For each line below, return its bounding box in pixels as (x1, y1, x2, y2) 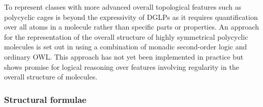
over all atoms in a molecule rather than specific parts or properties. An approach (4, 21, 259, 32)
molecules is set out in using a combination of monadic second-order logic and (4, 41, 247, 52)
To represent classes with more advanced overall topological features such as (4, 2, 242, 12)
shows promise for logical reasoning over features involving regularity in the (4, 61, 239, 72)
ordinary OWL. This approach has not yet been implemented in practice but (4, 51, 244, 62)
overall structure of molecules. (4, 71, 98, 82)
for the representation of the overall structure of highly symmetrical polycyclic (4, 31, 248, 42)
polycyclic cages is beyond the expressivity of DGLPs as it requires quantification (4, 11, 258, 22)
